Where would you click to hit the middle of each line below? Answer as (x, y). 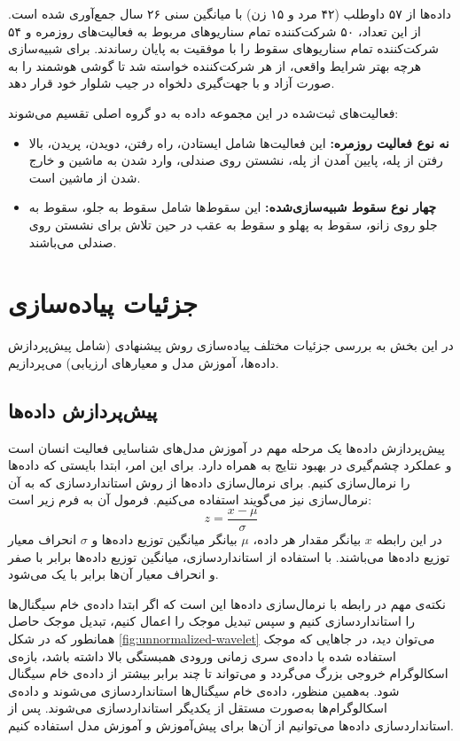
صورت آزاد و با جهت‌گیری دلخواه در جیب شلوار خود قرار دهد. (172, 83)
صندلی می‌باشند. (73, 242)
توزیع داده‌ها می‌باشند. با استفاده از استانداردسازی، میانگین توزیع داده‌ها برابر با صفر (229, 556)
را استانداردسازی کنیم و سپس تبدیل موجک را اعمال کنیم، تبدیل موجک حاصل (212, 621)
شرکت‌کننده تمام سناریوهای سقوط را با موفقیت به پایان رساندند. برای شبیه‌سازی (223, 48)
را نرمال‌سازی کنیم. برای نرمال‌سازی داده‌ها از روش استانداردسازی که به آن (209, 482)
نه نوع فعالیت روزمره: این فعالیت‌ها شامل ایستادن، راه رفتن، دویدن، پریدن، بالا (239, 142)
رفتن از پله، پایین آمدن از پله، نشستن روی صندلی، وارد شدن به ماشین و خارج (236, 160)
